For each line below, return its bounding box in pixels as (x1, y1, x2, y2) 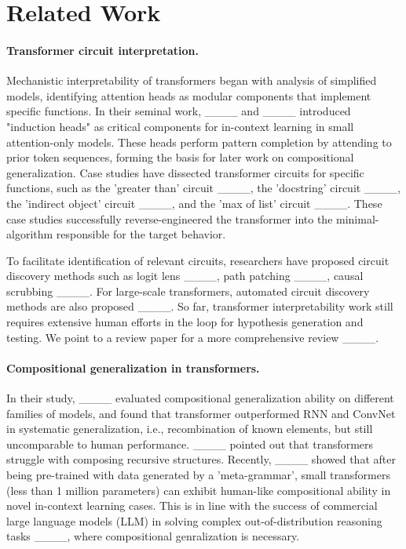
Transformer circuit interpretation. (6, 42, 199, 58)
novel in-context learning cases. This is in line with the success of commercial (6, 497, 378, 514)
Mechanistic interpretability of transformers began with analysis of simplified (6, 72, 377, 89)
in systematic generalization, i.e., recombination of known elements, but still (6, 420, 373, 437)
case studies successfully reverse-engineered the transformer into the (6, 210, 333, 227)
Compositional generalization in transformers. (6, 359, 260, 376)
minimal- (336, 210, 379, 227)
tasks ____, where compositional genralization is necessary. (6, 528, 300, 544)
